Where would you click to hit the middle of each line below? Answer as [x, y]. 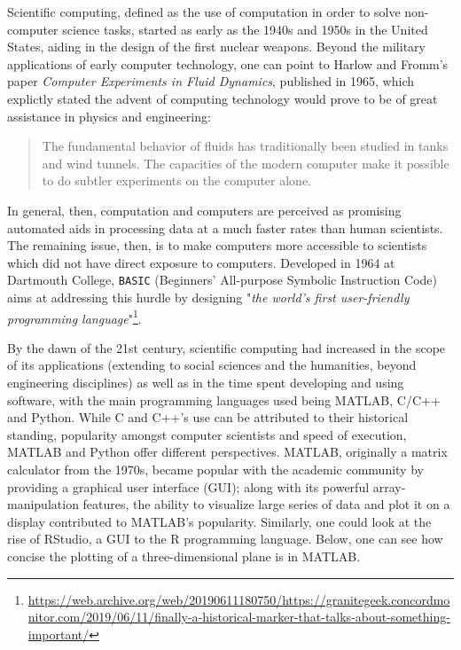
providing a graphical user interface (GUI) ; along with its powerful [188, 486]
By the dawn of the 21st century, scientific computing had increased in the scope [227, 347]
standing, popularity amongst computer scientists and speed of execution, [207, 434]
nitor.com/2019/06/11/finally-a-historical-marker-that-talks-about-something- [239, 617]
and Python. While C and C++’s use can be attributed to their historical [208, 417]
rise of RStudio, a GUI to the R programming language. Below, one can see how [225, 539]
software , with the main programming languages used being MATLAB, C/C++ [224, 399]
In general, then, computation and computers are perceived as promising [204, 210]
